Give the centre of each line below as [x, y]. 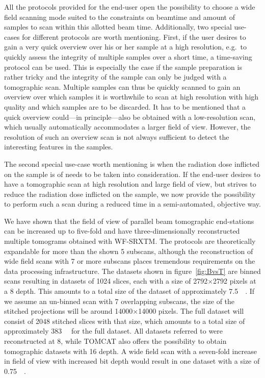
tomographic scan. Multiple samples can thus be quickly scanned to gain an [122, 86]
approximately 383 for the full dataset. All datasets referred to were [114, 331]
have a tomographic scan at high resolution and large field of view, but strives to [130, 184]
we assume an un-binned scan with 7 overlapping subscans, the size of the [120, 301]
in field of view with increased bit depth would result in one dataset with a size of [132, 361]
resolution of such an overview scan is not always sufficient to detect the [117, 136]
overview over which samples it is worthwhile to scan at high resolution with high [131, 97]
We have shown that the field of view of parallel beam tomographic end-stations [129, 221]
